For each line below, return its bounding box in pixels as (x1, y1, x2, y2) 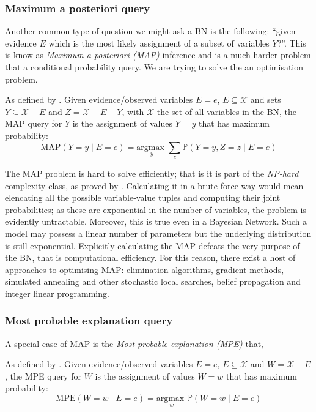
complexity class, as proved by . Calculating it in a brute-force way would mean (5, 179, 304, 192)
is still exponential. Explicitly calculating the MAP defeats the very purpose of (5, 239, 300, 252)
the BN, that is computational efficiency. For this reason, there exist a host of (5, 251, 296, 264)
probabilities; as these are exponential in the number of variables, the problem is (5, 203, 306, 215)
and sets (250, 93, 281, 106)
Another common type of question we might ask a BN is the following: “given (5, 24, 296, 37)
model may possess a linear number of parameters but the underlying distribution (5, 227, 312, 239)
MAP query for (5, 117, 62, 130)
